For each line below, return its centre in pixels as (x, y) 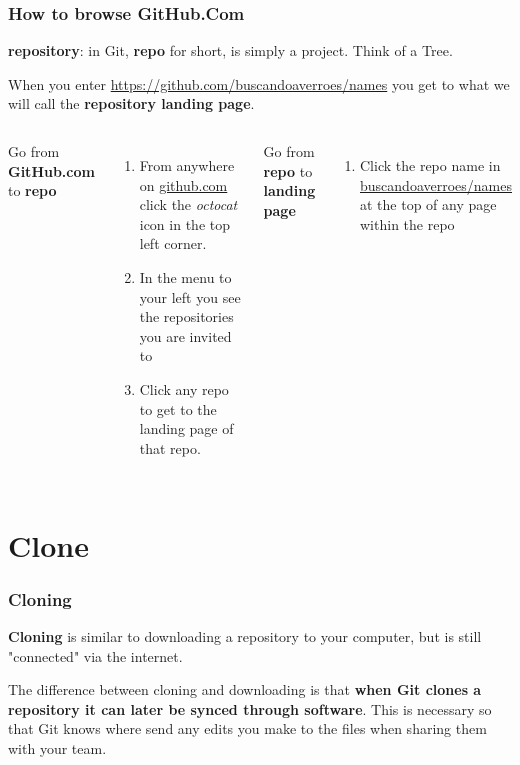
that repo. (170, 447)
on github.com (183, 184)
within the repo (407, 223)
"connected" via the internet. (95, 655)
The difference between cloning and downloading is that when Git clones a (245, 689)
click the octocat (188, 204)
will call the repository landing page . (131, 103)
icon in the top (184, 223)
